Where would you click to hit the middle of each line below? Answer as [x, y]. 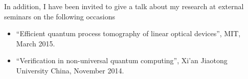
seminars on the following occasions [60, 16]
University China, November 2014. [70, 70]
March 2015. [36, 43]
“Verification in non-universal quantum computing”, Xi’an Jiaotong [122, 60]
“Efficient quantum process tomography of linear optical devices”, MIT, [128, 33]
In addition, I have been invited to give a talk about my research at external [124, 6]
